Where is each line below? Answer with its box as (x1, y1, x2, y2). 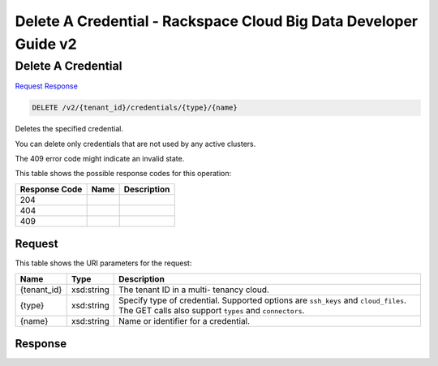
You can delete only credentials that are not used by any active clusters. (15, 139, 256, 149)
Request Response (15, 81, 79, 91)
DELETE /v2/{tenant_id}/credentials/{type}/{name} (32, 103, 238, 113)
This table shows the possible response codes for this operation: (15, 169, 232, 179)
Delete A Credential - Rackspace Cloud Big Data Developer (15, 12, 419, 30)
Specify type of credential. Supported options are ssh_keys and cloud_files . (118, 295, 407, 306)
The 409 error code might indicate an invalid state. (15, 153, 185, 163)
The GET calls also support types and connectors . (118, 304, 305, 316)
